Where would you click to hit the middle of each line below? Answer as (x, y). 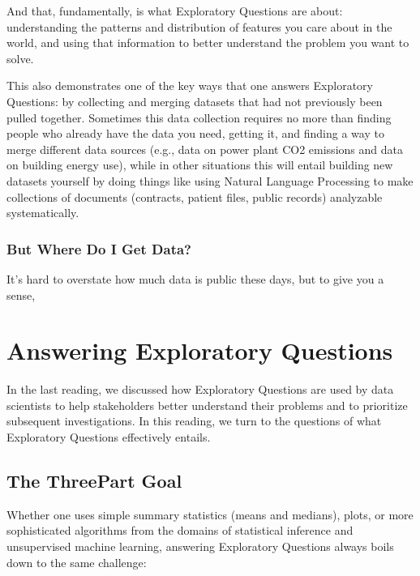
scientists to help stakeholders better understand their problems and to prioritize (207, 405)
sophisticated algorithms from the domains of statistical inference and (180, 530)
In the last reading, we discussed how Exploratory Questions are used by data (200, 389)
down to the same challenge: (77, 562)
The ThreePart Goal (94, 481)
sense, (21, 294)
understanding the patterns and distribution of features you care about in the (199, 26)
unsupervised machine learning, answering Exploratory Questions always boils (200, 546)
